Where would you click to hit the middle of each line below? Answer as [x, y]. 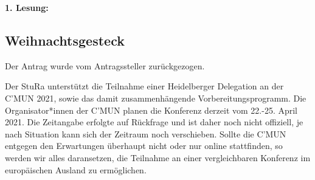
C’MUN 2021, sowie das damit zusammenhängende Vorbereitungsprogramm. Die [156, 98]
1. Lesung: [27, 7]
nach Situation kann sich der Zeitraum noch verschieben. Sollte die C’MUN [146, 133]
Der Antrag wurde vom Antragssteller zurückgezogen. [105, 65]
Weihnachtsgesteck [65, 40]
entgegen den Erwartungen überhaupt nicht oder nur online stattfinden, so [144, 146]
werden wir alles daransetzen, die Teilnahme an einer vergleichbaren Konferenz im [158, 157]
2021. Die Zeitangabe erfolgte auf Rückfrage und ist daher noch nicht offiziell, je [154, 122]
